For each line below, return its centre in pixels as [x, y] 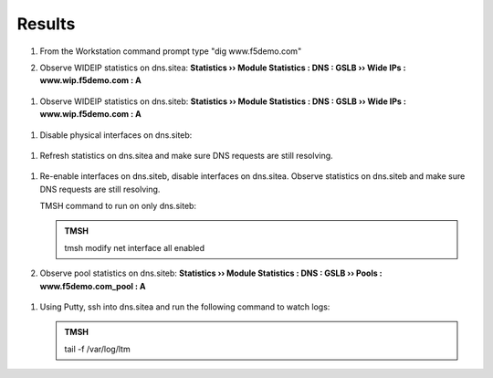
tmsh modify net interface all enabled [135, 247]
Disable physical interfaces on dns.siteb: [116, 135]
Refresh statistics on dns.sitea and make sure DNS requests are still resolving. [186, 155]
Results [46, 24]
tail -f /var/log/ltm [98, 349]
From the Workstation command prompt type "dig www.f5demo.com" [171, 51]
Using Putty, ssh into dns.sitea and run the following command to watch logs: [185, 307]
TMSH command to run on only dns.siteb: [118, 206]
